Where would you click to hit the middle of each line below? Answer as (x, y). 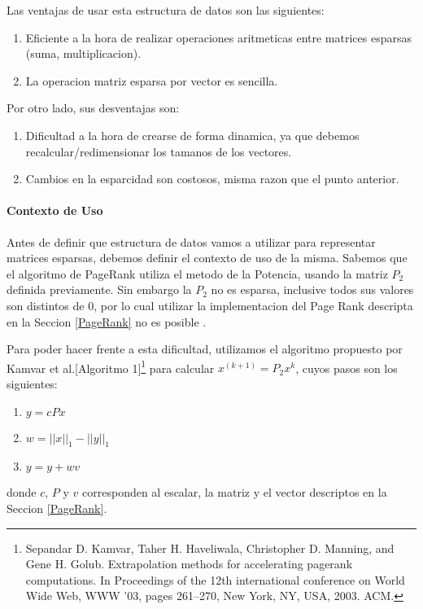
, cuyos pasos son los (347, 368)
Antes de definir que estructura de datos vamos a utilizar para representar (191, 241)
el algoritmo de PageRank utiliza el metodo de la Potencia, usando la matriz (197, 273)
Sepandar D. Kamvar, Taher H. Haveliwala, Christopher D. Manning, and (210, 548)
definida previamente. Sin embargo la (99, 289)
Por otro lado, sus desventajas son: (93, 108)
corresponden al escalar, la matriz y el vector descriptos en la (235, 492)
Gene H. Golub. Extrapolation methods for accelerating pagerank (189, 564)
